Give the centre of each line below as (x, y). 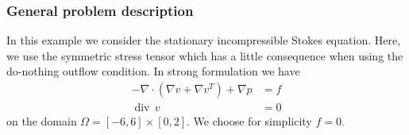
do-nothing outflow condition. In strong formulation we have (153, 71)
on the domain (42, 121)
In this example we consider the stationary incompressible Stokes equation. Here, (204, 40)
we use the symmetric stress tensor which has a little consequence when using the (205, 55)
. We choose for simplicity (249, 121)
